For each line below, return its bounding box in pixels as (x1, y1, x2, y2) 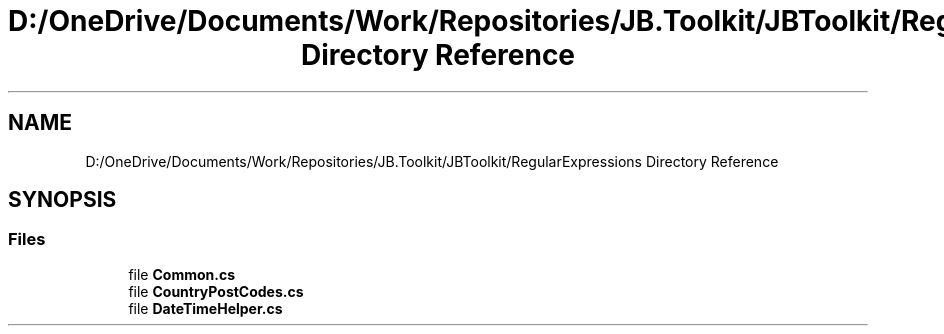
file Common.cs (128, 265, 236, 283)
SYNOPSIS (8, 187, 117, 213)
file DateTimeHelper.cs (128, 299, 283, 317)
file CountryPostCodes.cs (128, 282, 304, 300)
